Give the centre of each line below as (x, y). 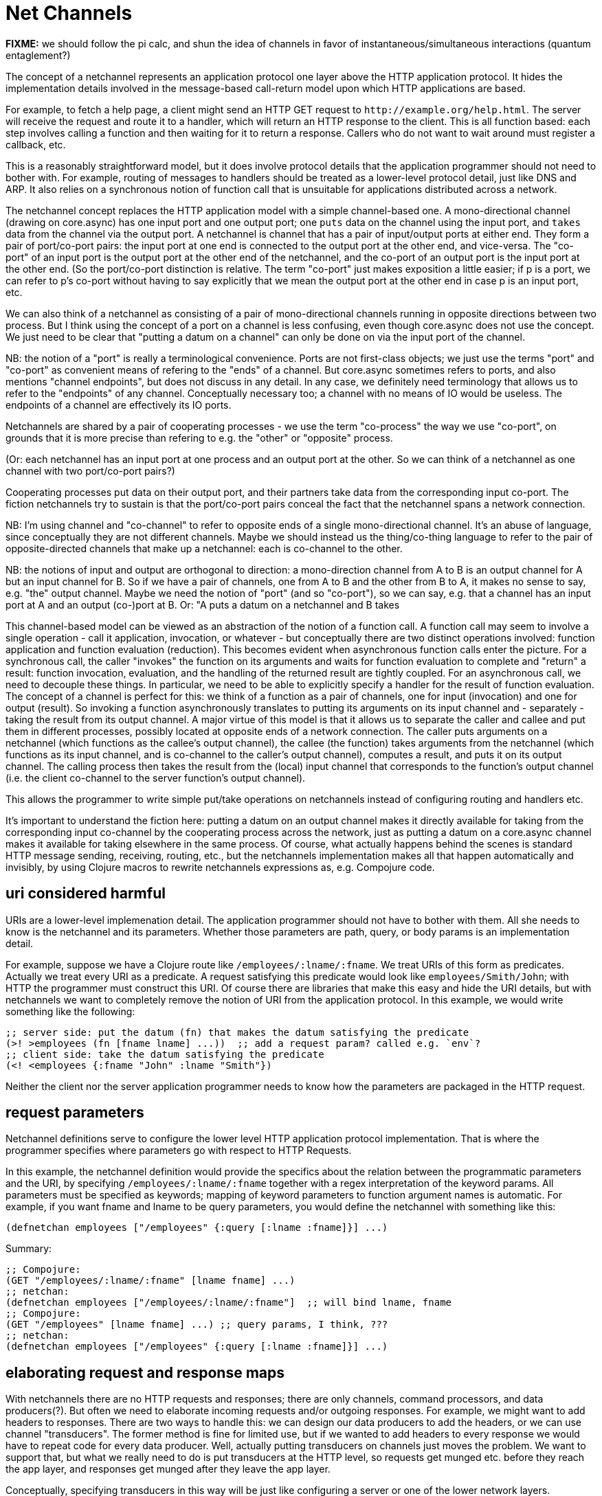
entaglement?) (38, 55)
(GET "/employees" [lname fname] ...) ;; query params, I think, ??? (197, 1325)
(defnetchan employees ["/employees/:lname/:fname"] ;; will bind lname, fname (229, 1303)
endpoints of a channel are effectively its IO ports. (119, 405)
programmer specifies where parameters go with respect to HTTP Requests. (179, 1151)
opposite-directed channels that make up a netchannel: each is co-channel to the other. (204, 548)
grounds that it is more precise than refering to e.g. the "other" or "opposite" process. (199, 438)
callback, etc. (36, 144)
